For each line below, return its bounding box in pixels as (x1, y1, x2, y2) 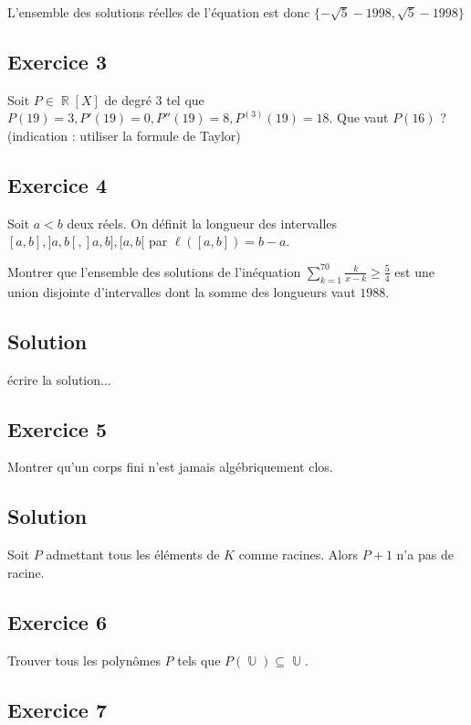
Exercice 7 (7, 695, 107, 723)
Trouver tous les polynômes (7, 650, 161, 669)
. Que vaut (329, 108, 389, 127)
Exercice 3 (7, 47, 107, 75)
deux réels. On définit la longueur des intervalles (67, 213, 338, 232)
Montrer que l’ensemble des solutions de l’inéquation (7, 261, 301, 281)
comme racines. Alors (238, 545, 359, 564)
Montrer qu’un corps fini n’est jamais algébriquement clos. (7, 457, 333, 476)
